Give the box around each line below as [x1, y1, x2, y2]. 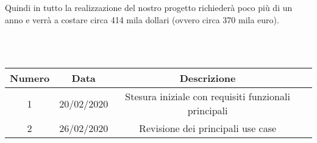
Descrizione [179, 71, 236, 86]
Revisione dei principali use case [139, 121, 277, 136]
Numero [10, 71, 50, 86]
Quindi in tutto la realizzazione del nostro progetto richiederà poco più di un [5, 1, 293, 13]
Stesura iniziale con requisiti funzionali [125, 89, 290, 104]
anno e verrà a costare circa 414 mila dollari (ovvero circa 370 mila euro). [5, 13, 279, 26]
